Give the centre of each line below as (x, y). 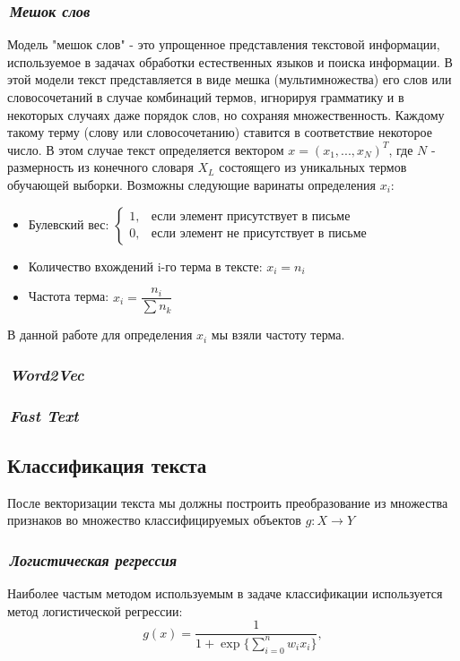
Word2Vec (47, 374)
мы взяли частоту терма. (278, 335)
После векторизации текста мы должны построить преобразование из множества (228, 502)
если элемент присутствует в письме (251, 217)
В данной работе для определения (100, 335)
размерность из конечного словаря (100, 167)
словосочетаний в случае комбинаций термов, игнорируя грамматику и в (206, 97)
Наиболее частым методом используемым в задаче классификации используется (225, 593)
